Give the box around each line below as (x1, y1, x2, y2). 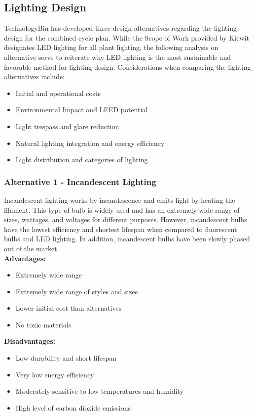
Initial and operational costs (15, 88, 101, 98)
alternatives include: (4, 71, 65, 82)
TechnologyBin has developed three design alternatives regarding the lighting (4, 23, 237, 33)
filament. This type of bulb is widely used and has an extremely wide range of (4, 204, 240, 215)
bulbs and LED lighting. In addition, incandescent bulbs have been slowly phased (4, 233, 250, 244)
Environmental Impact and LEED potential (15, 104, 148, 115)
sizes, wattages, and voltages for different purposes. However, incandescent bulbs (4, 214, 247, 225)
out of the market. (4, 243, 59, 253)
